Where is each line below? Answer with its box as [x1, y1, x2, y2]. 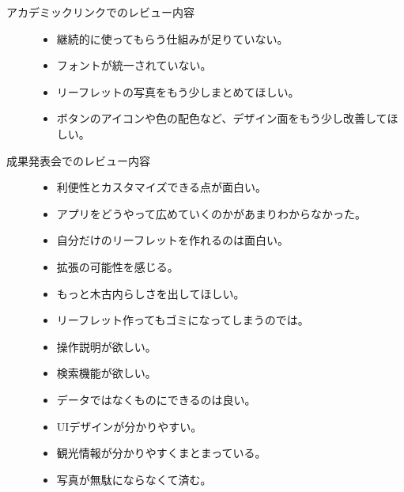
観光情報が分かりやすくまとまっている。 [56, 445, 266, 461]
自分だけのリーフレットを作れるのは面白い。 [56, 232, 289, 248]
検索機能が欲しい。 [56, 365, 157, 381]
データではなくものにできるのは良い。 [56, 391, 256, 407]
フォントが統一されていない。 [56, 57, 212, 74]
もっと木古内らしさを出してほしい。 [56, 285, 245, 301]
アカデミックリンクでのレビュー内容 [6, 4, 194, 20]
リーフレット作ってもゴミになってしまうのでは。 [56, 312, 309, 328]
